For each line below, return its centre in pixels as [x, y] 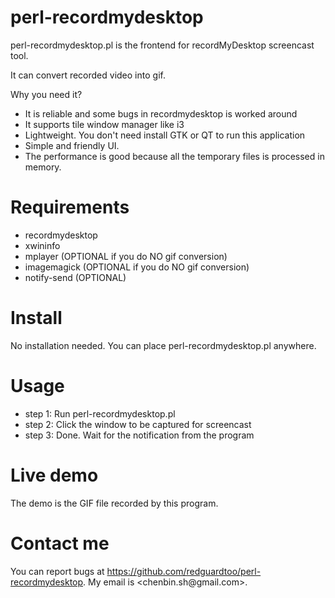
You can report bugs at [57, 571]
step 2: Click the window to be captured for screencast [138, 424]
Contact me [60, 543]
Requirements [70, 207]
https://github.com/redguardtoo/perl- [184, 571]
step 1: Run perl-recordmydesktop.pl [100, 413]
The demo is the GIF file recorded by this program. [114, 503]
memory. [43, 167]
